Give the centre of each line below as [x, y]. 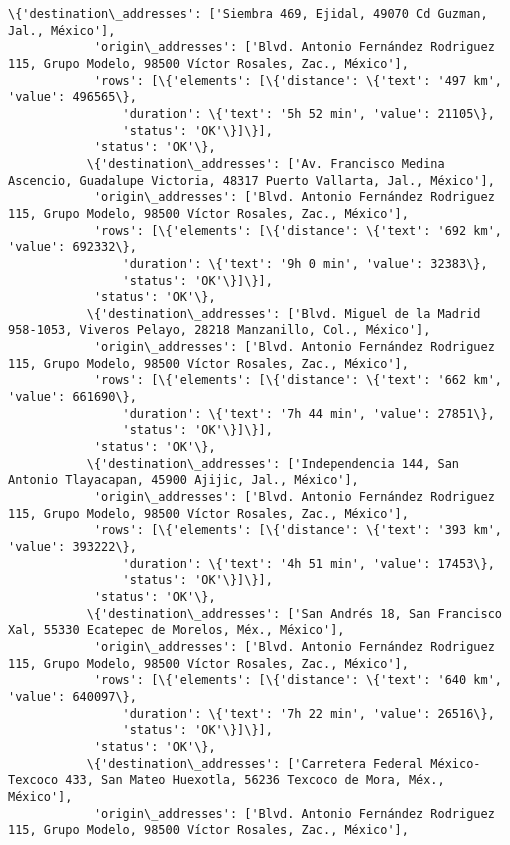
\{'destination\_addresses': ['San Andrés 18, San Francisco [294, 613]
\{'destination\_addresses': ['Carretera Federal [255, 763]
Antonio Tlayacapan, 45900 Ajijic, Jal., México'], [183, 480]
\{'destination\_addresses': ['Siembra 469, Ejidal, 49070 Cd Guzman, [248, 14]
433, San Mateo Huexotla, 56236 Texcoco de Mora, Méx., [255, 780]
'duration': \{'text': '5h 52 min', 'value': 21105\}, [308, 113]
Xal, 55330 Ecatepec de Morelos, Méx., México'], [176, 630]
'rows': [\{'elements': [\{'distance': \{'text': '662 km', [297, 380]
